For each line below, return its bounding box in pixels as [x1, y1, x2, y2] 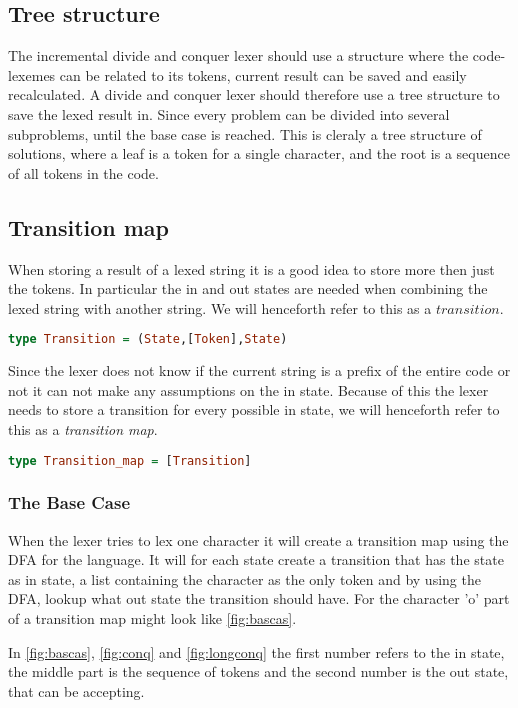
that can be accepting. [8, 680, 145, 701]
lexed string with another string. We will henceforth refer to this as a [8, 297, 432, 318]
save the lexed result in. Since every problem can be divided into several [8, 103, 450, 124]
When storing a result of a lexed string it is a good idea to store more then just [8, 258, 495, 279]
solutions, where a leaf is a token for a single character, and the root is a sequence [8, 143, 510, 164]
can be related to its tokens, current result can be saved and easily [59, 64, 467, 85]
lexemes [8, 64, 56, 85]
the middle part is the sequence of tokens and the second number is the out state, [8, 661, 509, 682]
